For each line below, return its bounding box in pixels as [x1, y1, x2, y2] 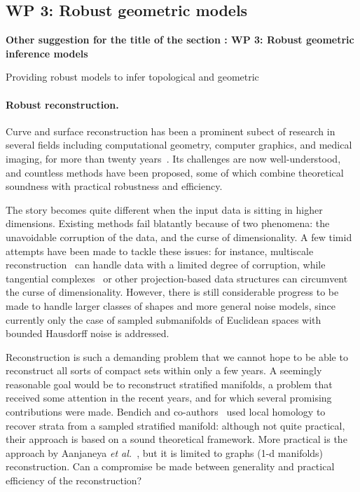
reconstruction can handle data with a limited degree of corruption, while [6, 257, 326, 272]
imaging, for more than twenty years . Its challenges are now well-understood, [6, 151, 341, 165]
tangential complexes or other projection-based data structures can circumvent [6, 271, 348, 285]
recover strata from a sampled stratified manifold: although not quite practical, [6, 418, 345, 432]
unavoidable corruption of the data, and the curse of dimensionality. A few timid [6, 229, 352, 244]
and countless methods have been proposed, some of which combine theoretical [6, 165, 344, 179]
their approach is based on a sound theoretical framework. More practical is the [6, 432, 347, 446]
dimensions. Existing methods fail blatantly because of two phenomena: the [6, 216, 330, 231]
